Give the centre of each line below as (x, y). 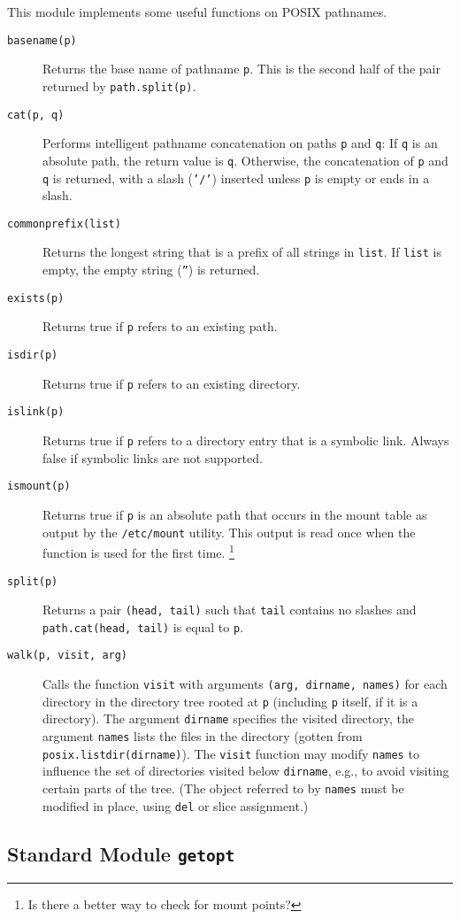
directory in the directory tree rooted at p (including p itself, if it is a (230, 701)
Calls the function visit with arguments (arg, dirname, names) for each (245, 684)
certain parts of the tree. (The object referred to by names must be (223, 788)
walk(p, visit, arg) (68, 656)
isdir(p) (33, 355)
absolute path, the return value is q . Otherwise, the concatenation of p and (245, 160)
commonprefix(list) (64, 224)
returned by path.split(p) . (119, 85)
